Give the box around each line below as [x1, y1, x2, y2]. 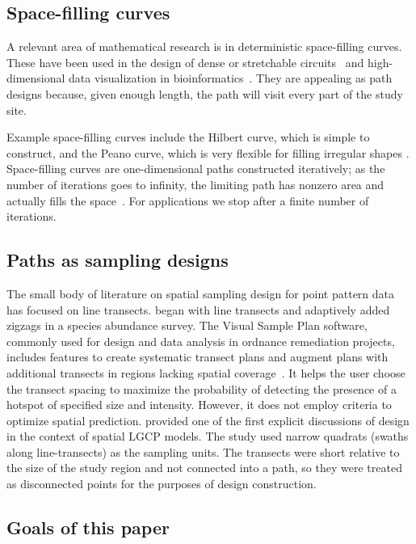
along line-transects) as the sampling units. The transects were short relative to [6, 443, 400, 460]
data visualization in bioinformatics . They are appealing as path [69, 70, 393, 86]
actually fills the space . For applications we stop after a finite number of [6, 192, 369, 209]
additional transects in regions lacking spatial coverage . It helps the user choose [6, 364, 405, 381]
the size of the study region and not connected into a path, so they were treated [6, 459, 402, 476]
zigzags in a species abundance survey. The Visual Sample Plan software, [6, 317, 368, 334]
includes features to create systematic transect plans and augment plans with [6, 348, 389, 365]
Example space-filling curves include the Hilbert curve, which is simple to [6, 129, 370, 145]
